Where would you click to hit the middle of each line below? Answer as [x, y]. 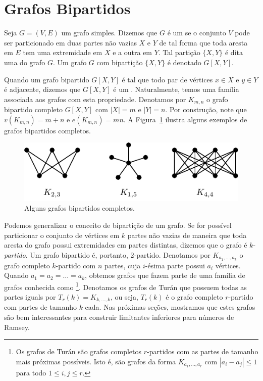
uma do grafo [25, 62]
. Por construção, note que [206, 109]
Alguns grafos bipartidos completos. [80, 208]
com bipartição [120, 62]
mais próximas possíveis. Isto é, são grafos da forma [96, 361]
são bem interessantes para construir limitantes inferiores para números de [119, 317]
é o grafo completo [194, 296]
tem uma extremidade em [63, 52]
